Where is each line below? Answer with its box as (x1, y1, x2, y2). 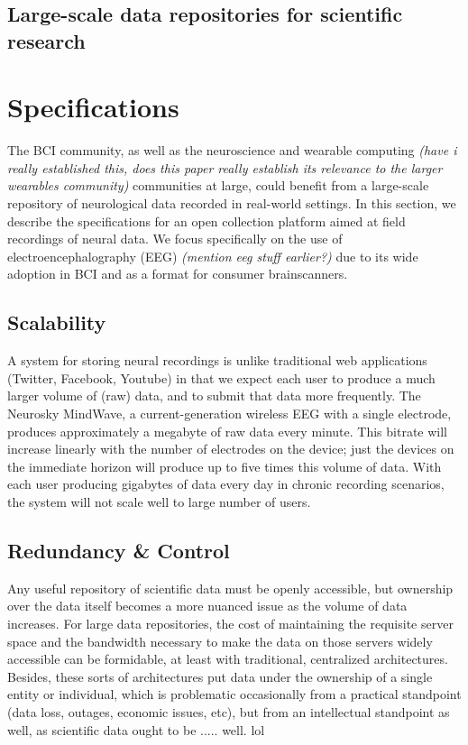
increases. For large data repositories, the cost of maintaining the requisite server (7, 613, 454, 632)
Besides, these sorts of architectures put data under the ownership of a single (7, 667, 433, 685)
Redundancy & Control (7, 536, 230, 564)
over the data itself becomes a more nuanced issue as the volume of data (7, 596, 408, 615)
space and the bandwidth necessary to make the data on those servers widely (7, 631, 433, 650)
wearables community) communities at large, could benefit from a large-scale (7, 176, 429, 195)
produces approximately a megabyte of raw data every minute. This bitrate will (7, 421, 448, 440)
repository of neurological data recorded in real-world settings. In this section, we (7, 194, 456, 213)
